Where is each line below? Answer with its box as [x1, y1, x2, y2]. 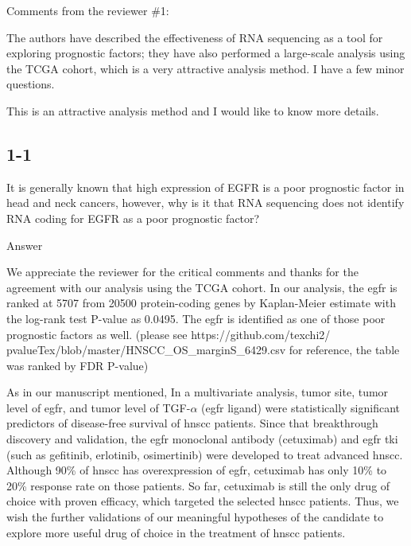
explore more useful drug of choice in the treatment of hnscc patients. [6, 524, 346, 540]
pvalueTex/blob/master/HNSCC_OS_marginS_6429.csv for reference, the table [6, 341, 400, 358]
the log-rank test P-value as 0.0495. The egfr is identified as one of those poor [6, 310, 386, 326]
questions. [6, 76, 55, 92]
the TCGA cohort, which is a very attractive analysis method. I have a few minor [6, 60, 405, 76]
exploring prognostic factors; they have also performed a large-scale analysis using [6, 45, 405, 61]
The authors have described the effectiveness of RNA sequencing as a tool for [6, 29, 383, 45]
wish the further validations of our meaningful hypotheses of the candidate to [6, 509, 384, 525]
